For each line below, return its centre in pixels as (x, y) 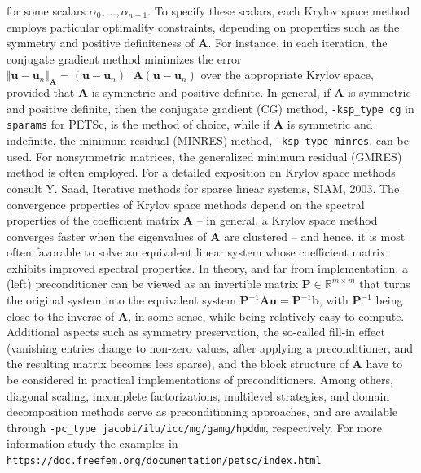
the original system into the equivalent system (121, 300)
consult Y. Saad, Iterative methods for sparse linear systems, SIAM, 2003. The (203, 188)
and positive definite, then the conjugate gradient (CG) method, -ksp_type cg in (210, 108)
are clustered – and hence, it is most (315, 236)
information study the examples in (92, 443)
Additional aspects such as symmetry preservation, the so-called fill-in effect (196, 332)
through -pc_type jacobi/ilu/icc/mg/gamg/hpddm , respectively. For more (194, 427)
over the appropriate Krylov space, (287, 74)
